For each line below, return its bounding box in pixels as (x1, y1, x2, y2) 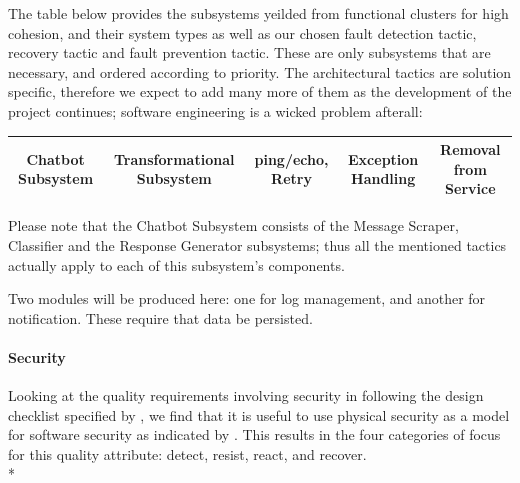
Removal (440, 139, 501, 160)
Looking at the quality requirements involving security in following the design (8, 385, 484, 406)
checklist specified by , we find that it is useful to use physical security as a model (8, 404, 510, 425)
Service (445, 178, 496, 199)
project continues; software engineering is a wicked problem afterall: (8, 100, 423, 121)
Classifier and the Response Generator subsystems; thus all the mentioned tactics (8, 234, 507, 255)
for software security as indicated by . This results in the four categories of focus (8, 424, 501, 445)
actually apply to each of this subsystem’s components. (8, 254, 345, 275)
